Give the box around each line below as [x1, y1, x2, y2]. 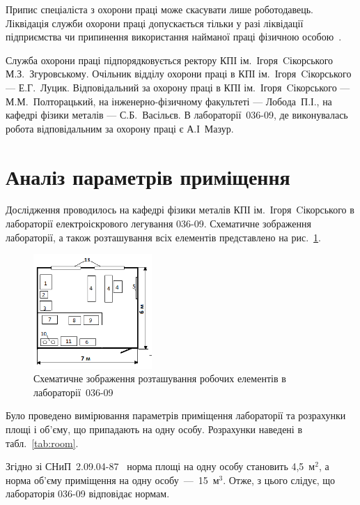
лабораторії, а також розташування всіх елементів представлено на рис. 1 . [6, 229, 322, 244]
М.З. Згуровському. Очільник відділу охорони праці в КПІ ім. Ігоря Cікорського [6, 66, 352, 81]
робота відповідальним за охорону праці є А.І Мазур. [6, 121, 234, 135]
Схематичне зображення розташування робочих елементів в [33, 371, 286, 386]
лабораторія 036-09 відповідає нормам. [6, 486, 170, 501]
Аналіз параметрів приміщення [6, 162, 290, 190]
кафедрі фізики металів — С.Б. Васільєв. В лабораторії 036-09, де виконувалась [6, 107, 348, 122]
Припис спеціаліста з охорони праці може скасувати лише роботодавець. [6, 2, 313, 16]
